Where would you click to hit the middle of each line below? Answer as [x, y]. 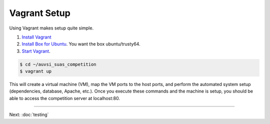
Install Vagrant [37, 37]
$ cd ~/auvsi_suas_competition [58, 64]
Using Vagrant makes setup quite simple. [51, 28]
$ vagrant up [36, 71]
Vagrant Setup [40, 13]
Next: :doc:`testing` [29, 114]
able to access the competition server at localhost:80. [64, 98]
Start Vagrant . [36, 51]
